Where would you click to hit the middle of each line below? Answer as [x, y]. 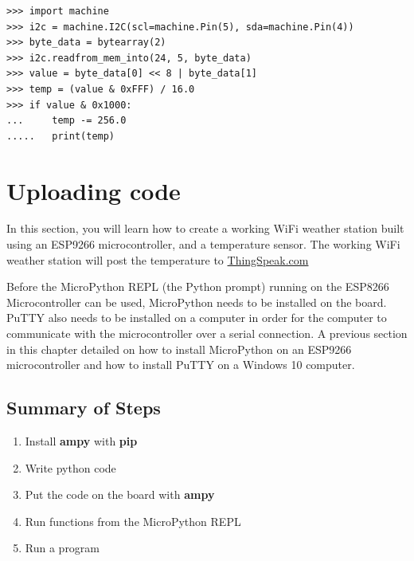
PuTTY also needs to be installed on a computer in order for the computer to [197, 318]
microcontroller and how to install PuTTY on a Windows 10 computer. [181, 365]
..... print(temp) [61, 136]
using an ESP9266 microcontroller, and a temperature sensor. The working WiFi [203, 244]
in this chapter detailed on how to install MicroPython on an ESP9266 [179, 349]
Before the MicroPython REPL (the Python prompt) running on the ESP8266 [198, 286]
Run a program [62, 548]
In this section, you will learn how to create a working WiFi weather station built [205, 228]
